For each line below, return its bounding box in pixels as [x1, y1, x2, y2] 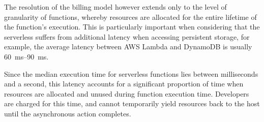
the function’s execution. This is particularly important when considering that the [4, 21, 260, 32]
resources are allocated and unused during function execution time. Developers [4, 88, 249, 99]
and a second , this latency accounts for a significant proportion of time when [4, 78, 244, 89]
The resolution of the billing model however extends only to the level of [4, 2, 227, 12]
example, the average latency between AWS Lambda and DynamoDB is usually [4, 41, 252, 52]
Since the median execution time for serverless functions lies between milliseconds [4, 68, 258, 79]
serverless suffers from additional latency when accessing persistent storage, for [4, 31, 250, 42]
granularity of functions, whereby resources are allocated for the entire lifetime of [4, 11, 257, 22]
